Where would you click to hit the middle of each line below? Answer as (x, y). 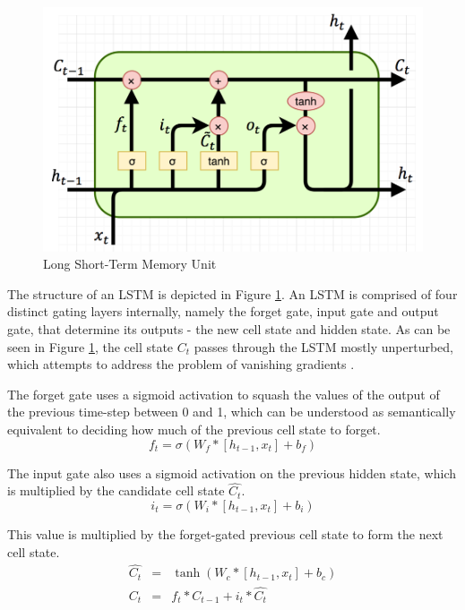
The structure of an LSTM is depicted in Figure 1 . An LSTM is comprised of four (232, 293)
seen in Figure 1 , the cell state (90, 346)
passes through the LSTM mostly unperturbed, (323, 346)
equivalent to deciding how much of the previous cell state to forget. (194, 429)
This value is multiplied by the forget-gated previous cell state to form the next (225, 533)
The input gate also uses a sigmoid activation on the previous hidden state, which (232, 473)
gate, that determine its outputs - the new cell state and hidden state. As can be (229, 328)
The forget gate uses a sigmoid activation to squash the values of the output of (224, 394)
